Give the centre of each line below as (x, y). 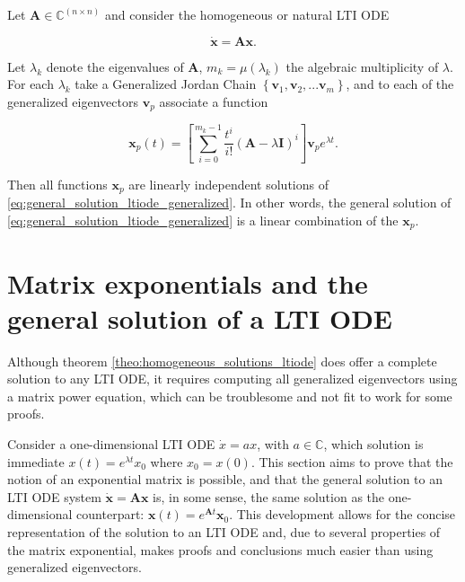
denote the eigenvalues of (115, 66)
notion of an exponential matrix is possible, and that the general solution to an (225, 479)
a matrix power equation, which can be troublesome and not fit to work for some (230, 396)
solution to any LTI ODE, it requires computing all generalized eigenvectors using (232, 379)
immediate (36, 461)
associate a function (214, 101)
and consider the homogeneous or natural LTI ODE (247, 14)
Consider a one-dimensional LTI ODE (111, 444)
